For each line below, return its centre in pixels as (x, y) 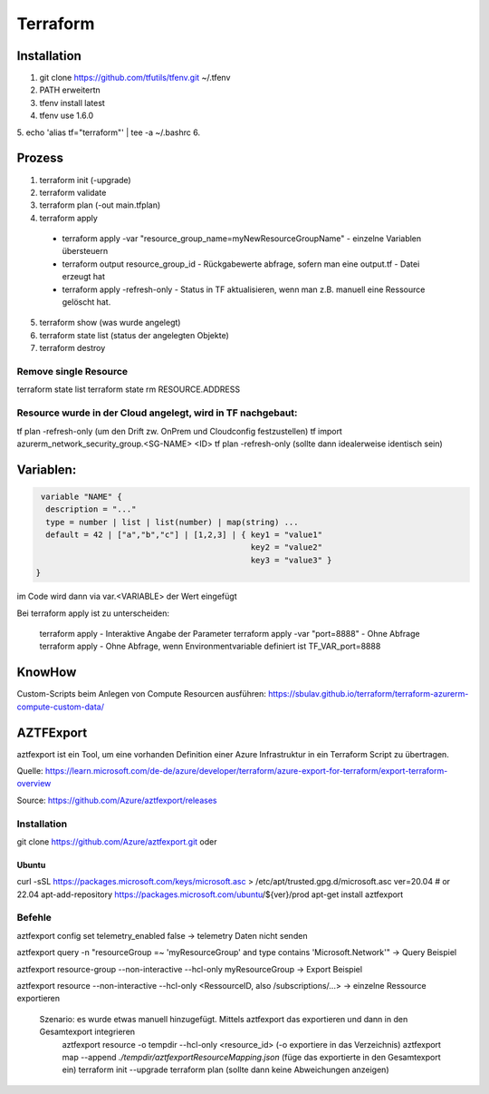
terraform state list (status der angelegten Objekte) (134, 335)
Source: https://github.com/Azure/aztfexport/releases (117, 800)
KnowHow (47, 673)
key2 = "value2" (287, 547)
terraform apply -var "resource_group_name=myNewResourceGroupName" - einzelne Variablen (242, 239)
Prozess (40, 158)
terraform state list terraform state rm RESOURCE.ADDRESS (128, 389)
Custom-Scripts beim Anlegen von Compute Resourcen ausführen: (142, 694)
